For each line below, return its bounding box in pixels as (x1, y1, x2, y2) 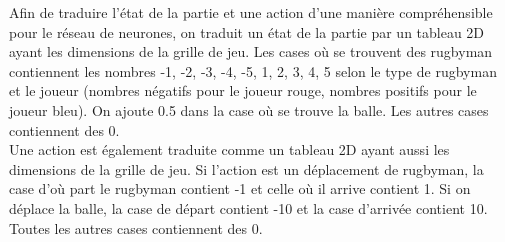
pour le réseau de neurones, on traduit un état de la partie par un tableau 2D (9, 21, 485, 42)
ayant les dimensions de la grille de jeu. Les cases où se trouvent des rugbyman (9, 41, 493, 62)
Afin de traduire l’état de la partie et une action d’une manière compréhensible (9, 2, 493, 22)
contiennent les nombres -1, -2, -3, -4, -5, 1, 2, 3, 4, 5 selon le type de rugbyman (9, 60, 497, 81)
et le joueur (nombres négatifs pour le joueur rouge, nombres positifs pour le (9, 80, 477, 101)
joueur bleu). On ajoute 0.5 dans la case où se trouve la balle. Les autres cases (9, 99, 489, 120)
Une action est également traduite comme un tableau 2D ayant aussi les (9, 139, 450, 160)
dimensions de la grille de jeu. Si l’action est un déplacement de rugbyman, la (9, 158, 484, 179)
